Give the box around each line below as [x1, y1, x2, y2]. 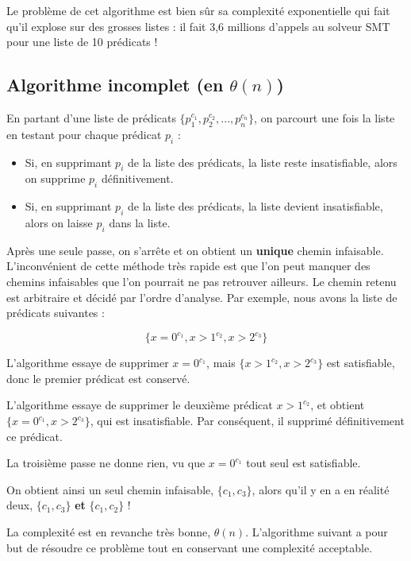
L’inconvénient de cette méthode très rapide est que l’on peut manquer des [6, 257, 371, 274]
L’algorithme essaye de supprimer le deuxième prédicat [6, 397, 273, 413]
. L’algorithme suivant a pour [245, 523, 388, 540]
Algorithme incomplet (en [6, 72, 224, 97]
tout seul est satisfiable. [246, 455, 361, 471]
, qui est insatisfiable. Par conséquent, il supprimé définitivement [90, 412, 405, 429]
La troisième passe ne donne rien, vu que [6, 455, 205, 471]
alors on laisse [25, 214, 93, 230]
